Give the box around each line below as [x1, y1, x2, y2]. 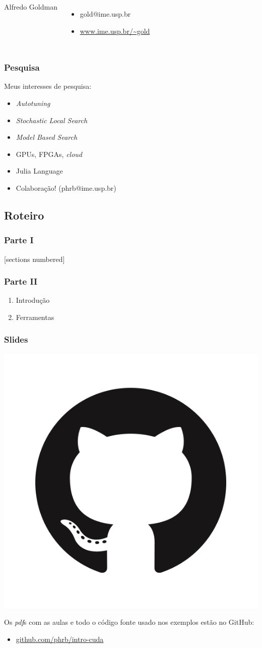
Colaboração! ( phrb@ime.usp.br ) [16, 182, 116, 193]
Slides [4, 333, 28, 346]
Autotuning [16, 98, 50, 108]
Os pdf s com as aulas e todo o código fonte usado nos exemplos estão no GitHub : [4, 617, 254, 627]
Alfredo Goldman [4, 2, 57, 12]
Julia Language [16, 166, 63, 176]
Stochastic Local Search [16, 115, 88, 125]
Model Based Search [16, 132, 78, 142]
